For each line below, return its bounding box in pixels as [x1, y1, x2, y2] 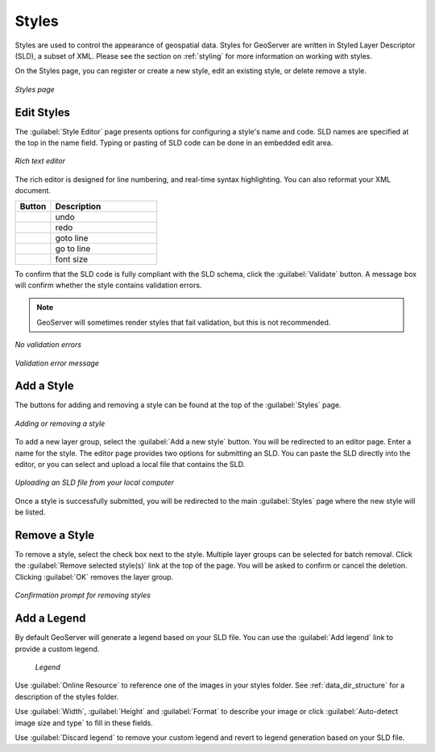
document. [14, 186, 52, 196]
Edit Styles [14, 105, 70, 119]
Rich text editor [14, 156, 66, 166]
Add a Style [14, 379, 74, 393]
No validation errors [14, 340, 82, 349]
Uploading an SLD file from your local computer [14, 477, 175, 487]
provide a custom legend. [14, 644, 100, 654]
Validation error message [14, 358, 100, 368]
